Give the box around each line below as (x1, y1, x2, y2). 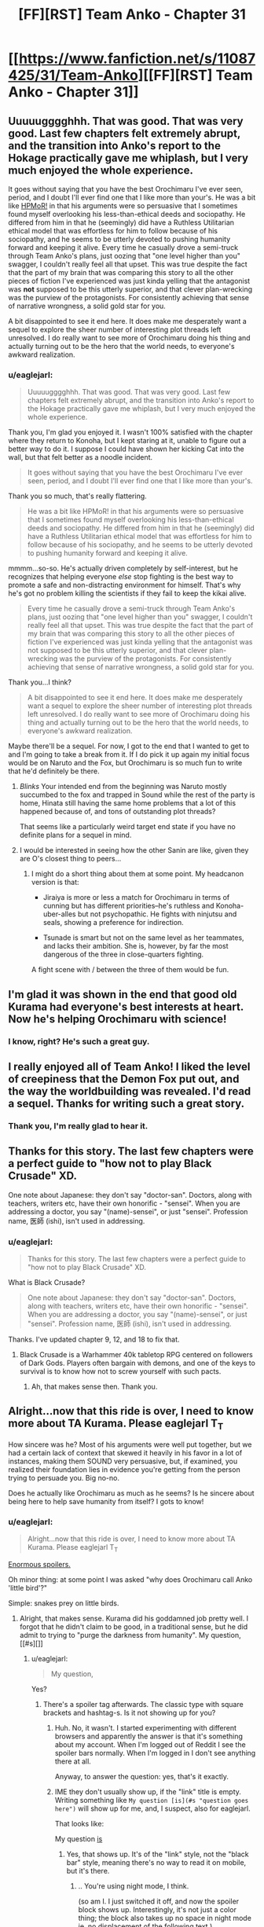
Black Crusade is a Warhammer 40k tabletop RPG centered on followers (19, 1350, 253, 1360)
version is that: (31, 878, 80, 887)
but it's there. (66, 1866, 110, 1876)
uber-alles (42, 909, 76, 919)
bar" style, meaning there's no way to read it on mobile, (66, 1858, 247, 1867)
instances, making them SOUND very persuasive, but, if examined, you (8, 1456, 238, 1466)
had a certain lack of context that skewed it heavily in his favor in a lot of (8, 1448, 243, 1458)
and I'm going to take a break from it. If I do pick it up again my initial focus (8, 750, 250, 759)
